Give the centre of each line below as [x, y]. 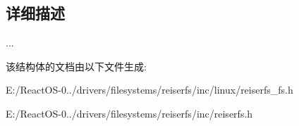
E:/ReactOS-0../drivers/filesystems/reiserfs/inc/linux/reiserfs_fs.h [149, 90]
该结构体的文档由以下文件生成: [76, 66]
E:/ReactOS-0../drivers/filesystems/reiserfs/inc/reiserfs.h [129, 113]
